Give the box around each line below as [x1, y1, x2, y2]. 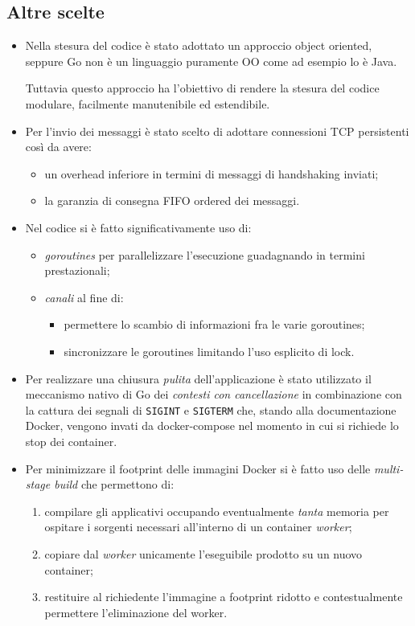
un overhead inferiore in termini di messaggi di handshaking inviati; [44, 165, 379, 182]
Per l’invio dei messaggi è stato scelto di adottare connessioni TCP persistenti [25, 122, 409, 139]
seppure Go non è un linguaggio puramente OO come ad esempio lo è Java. [25, 52, 397, 69]
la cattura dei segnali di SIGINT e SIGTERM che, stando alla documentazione [25, 401, 397, 418]
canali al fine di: [44, 288, 124, 305]
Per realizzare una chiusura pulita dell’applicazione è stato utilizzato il [25, 370, 372, 387]
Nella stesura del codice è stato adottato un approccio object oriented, [25, 37, 372, 54]
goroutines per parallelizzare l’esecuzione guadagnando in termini [44, 246, 365, 263]
